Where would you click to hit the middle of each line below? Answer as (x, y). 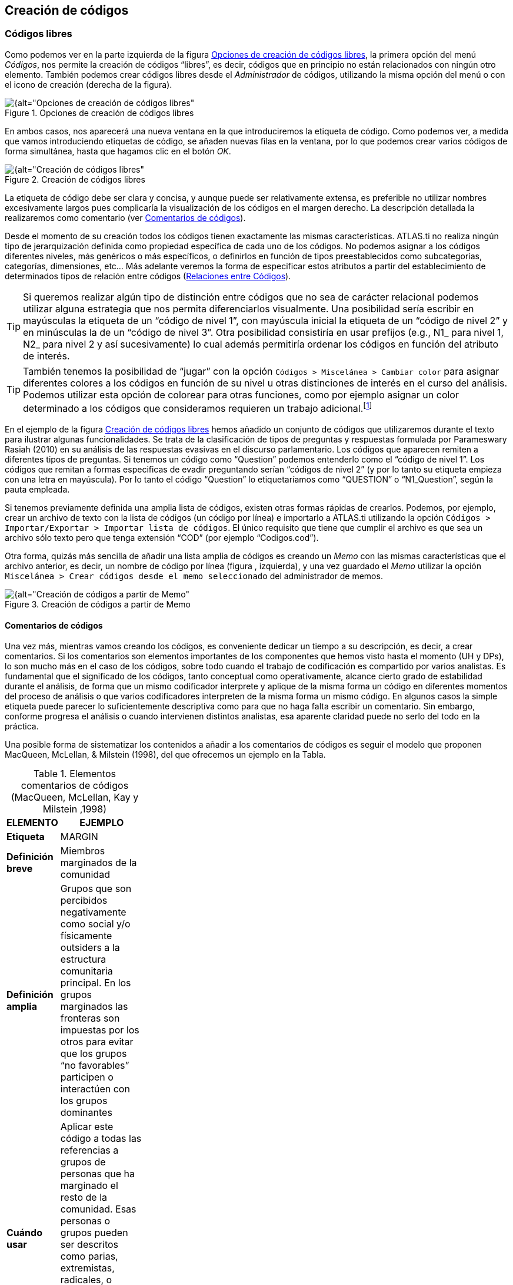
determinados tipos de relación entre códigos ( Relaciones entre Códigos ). (148, 276)
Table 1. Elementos (74, 774)
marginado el (89, 1186)
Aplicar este (87, 1127)
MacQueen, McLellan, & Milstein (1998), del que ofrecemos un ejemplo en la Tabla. (165, 755)
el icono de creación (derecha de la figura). (89, 84)
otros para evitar (97, 1042)
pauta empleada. (37, 490)
